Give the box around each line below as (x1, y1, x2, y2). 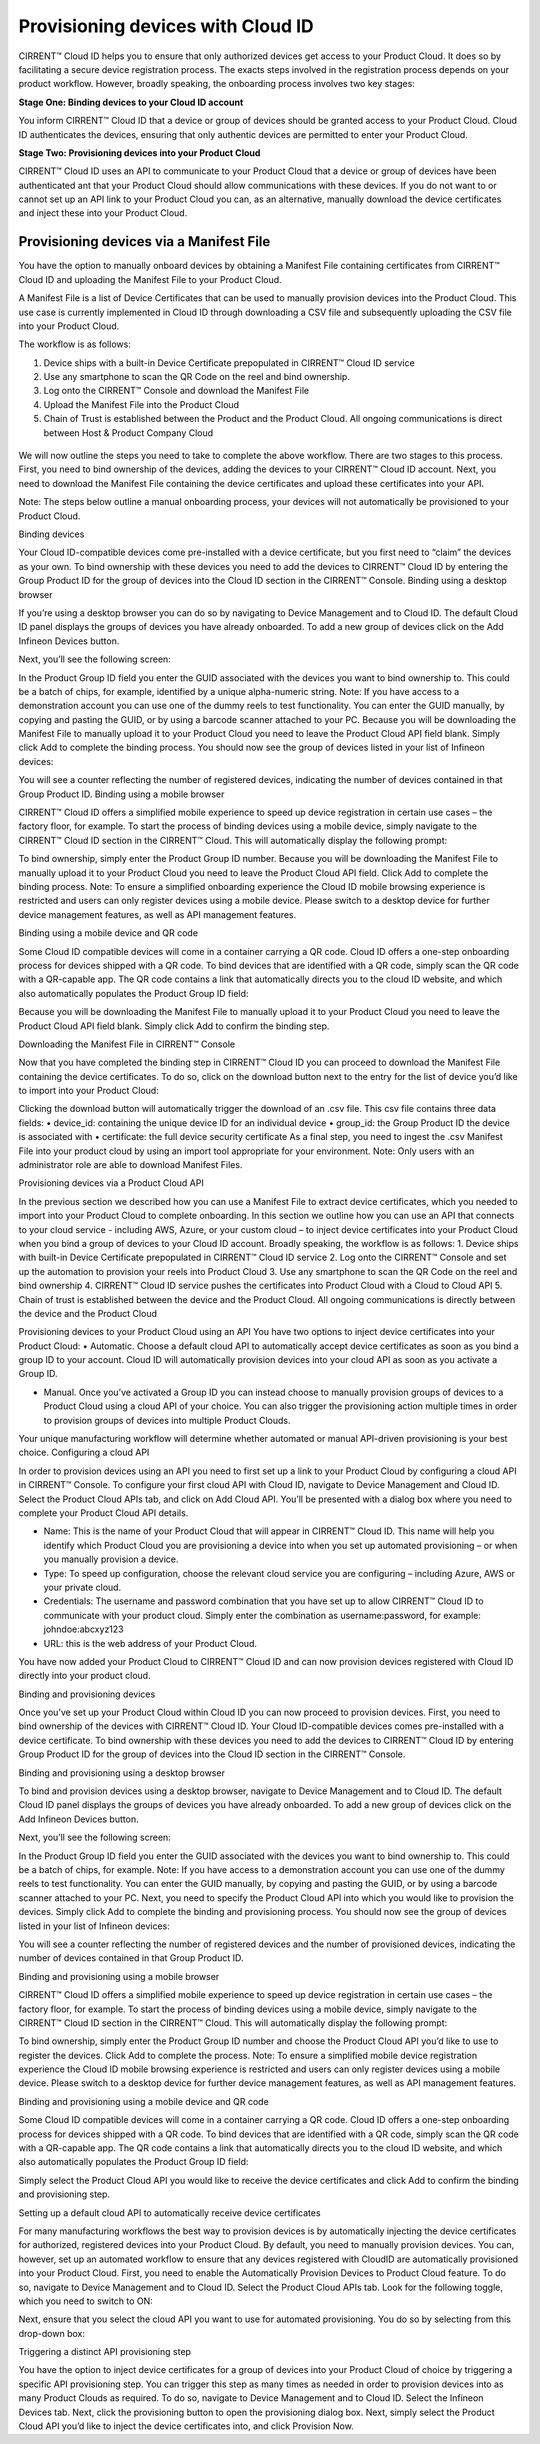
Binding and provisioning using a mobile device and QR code (18, 2095, 269, 2107)
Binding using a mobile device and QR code (18, 927, 199, 939)
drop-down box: (18, 2327, 85, 2339)
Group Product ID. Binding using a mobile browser (18, 788, 225, 800)
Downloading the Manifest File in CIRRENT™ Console (18, 1038, 235, 1050)
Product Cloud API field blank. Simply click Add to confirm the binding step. (18, 1020, 330, 1032)
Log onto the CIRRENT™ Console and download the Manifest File (43, 385, 310, 397)
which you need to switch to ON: (18, 2295, 154, 2307)
